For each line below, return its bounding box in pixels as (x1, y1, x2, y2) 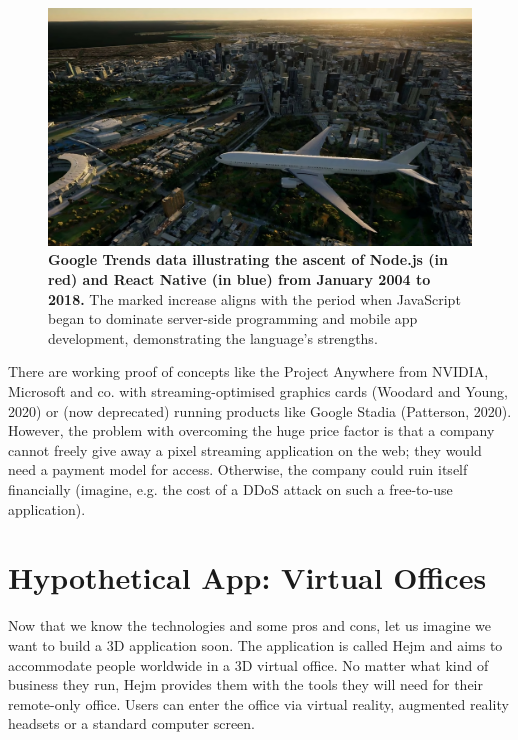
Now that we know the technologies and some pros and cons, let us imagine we (8, 615, 491, 636)
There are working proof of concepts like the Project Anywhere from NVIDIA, (8, 361, 489, 382)
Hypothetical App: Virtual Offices (8, 557, 487, 598)
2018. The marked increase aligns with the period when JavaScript (48, 288, 461, 309)
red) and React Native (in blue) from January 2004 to (48, 269, 431, 290)
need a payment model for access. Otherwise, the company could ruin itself (8, 459, 468, 480)
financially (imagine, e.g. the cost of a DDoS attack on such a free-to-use (8, 479, 453, 500)
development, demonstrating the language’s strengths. (48, 327, 378, 348)
